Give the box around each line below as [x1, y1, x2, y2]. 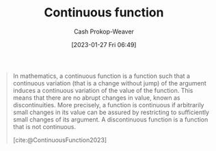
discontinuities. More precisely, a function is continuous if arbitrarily [12, 100, 204, 109]
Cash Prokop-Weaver [73, 27, 135, 36]
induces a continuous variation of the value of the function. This [12, 86, 193, 94]
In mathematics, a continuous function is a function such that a [12, 72, 191, 80]
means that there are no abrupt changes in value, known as [12, 94, 180, 102]
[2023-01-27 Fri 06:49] [71, 40, 137, 49]
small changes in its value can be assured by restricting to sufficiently [12, 108, 210, 116]
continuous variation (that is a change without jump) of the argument [12, 79, 206, 87]
